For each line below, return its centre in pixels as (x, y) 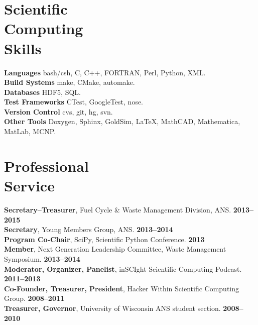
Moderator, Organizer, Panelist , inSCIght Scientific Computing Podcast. (123, 268)
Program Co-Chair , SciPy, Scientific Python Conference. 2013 (104, 239)
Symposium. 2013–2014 (42, 258)
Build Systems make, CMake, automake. (70, 82)
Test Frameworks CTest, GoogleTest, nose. (74, 102)
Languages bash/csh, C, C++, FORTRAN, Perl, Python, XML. (105, 72)
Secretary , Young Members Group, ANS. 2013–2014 (89, 229)
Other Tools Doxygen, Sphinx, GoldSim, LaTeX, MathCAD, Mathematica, (122, 121)
